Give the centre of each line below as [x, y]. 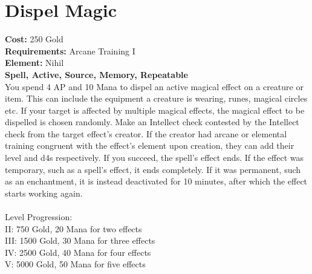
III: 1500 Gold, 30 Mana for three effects [80, 240]
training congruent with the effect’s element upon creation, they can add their [150, 145]
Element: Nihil [34, 63]
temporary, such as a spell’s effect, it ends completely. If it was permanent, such [153, 169]
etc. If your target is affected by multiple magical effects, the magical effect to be [155, 110]
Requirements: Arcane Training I [70, 51]
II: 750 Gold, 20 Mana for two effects [73, 228]
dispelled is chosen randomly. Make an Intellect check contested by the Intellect [152, 122]
